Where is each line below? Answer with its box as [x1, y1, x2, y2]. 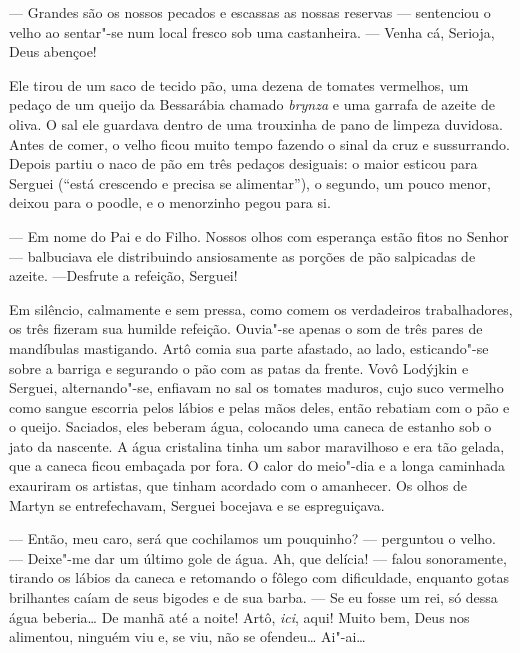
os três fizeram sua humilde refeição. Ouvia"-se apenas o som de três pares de [9, 318, 483, 339]
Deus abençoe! [9, 41, 97, 62]
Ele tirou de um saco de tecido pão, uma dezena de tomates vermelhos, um [9, 74, 469, 95]
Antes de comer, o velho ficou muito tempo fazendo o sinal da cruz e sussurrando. [9, 133, 511, 154]
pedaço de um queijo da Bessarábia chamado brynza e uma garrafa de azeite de [9, 94, 495, 115]
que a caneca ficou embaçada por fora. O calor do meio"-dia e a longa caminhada [9, 455, 506, 476]
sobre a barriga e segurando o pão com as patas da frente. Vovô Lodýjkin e [9, 357, 469, 378]
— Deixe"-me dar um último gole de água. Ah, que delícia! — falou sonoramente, [9, 547, 507, 568]
